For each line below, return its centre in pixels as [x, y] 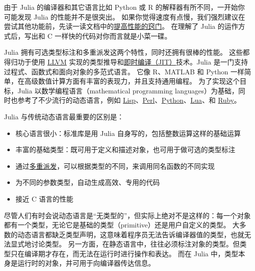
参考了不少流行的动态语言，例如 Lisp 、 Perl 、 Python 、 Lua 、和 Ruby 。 [129, 100]
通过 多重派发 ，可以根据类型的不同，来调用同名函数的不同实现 [115, 166]
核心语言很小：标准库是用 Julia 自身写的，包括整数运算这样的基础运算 [128, 133]
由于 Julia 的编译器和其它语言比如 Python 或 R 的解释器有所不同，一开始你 [124, 7]
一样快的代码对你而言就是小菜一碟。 [113, 35]
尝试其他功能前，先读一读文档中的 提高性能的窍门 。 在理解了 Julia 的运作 [121, 26]
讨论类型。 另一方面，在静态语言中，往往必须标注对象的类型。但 [135, 244]
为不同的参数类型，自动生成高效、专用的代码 [88, 182]
